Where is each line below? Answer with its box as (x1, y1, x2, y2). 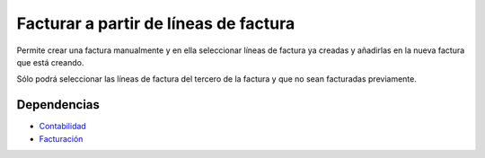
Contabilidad (39, 121, 87, 132)
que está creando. (16, 57, 84, 67)
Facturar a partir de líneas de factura (16, 13, 295, 33)
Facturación (39, 133, 84, 144)
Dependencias (16, 97, 101, 112)
